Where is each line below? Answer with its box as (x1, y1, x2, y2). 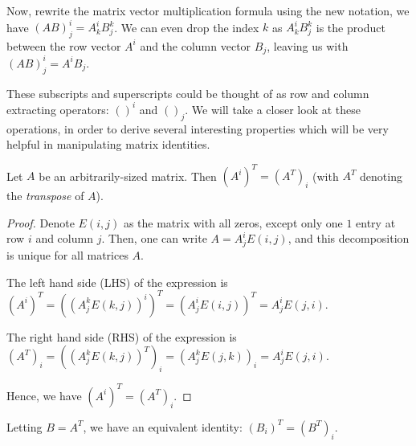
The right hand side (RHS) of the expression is (6, 328, 237, 345)
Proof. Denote (6, 214, 75, 231)
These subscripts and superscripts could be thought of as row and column (6, 84, 369, 101)
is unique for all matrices (6, 247, 128, 264)
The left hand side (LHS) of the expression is (6, 273, 228, 290)
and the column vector (140, 37, 251, 54)
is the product (316, 18, 385, 35)
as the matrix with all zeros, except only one (123, 214, 343, 231)
